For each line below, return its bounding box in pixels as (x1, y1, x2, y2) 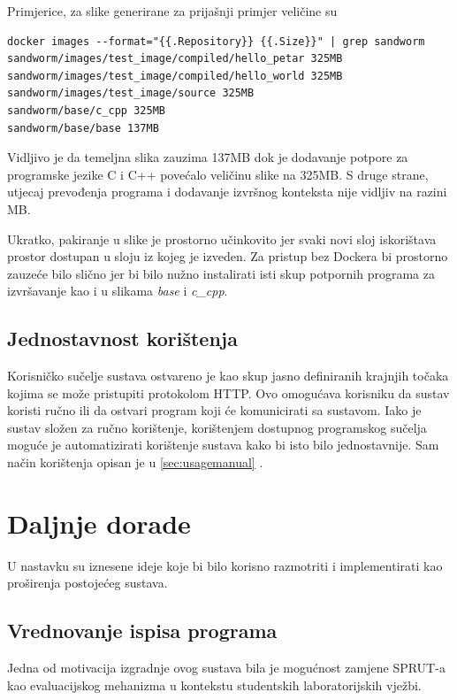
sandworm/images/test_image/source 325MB (7, 87, 255, 100)
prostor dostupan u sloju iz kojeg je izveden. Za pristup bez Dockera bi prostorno (7, 247, 448, 265)
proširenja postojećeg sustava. (7, 573, 168, 592)
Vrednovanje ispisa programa (7, 617, 278, 644)
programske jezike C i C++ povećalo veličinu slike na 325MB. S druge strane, (7, 165, 429, 183)
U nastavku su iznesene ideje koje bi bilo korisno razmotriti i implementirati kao (7, 556, 443, 574)
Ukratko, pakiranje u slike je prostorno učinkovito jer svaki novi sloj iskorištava (7, 229, 437, 248)
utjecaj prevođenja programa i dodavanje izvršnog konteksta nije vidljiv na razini (7, 182, 447, 201)
